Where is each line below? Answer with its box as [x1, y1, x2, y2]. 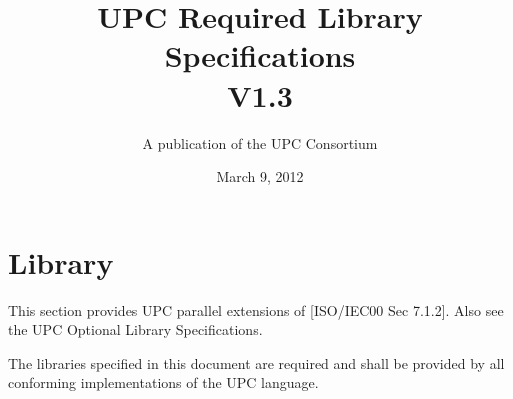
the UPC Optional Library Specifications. [8, 319, 263, 340]
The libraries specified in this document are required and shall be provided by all [8, 352, 505, 373]
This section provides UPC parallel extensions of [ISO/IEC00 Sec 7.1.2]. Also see [8, 299, 504, 320]
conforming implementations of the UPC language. [8, 372, 319, 393]
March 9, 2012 [216, 166, 304, 187]
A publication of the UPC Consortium [142, 132, 378, 153]
